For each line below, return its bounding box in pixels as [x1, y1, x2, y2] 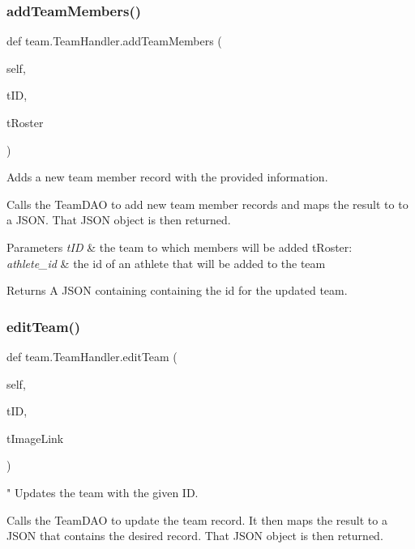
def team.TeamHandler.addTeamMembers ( [6, 32, 222, 49]
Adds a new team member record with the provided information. [6, 168, 328, 185]
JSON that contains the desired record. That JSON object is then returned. [6, 527, 383, 544]
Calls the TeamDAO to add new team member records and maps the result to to [6, 195, 409, 212]
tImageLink [6, 429, 64, 446]
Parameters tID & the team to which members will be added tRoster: [6, 238, 353, 255]
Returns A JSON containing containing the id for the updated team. [6, 282, 348, 299]
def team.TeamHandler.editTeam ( [6, 347, 178, 364]
